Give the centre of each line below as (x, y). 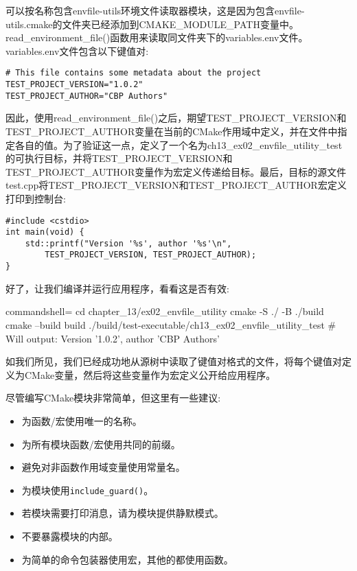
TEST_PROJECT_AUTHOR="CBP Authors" (87, 96)
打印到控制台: (36, 198)
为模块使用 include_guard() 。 (88, 490)
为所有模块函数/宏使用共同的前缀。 (101, 444)
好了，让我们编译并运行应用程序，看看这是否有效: (117, 288)
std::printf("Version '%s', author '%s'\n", (128, 243)
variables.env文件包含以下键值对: (77, 50)
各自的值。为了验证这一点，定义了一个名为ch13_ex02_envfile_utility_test (178, 144)
